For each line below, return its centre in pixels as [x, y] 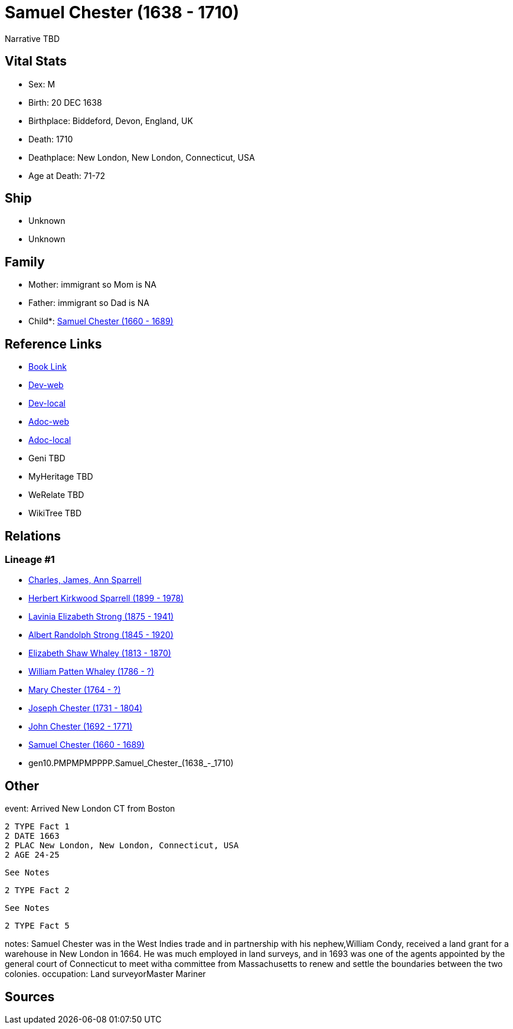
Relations [33, 536]
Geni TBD [47, 458]
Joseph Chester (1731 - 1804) [86, 708]
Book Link [48, 367]
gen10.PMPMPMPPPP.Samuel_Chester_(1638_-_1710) [131, 763]
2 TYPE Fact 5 [37, 926]
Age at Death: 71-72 [67, 175]
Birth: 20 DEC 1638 [65, 102]
